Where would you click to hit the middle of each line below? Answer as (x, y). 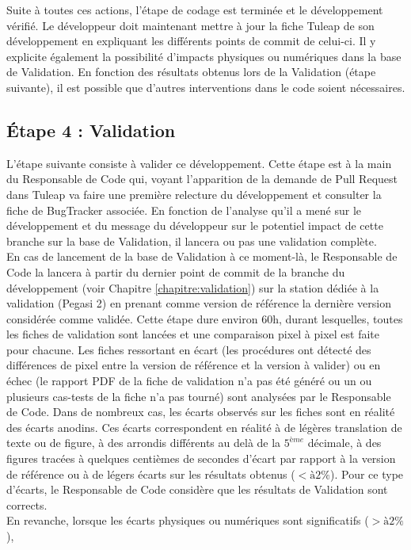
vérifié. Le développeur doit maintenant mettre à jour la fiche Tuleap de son (190, 25)
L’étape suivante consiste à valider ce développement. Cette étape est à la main (199, 163)
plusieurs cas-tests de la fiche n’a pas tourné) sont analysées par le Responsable (199, 396)
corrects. (27, 504)
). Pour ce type (367, 474)
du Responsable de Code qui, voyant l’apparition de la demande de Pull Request (202, 179)
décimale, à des (344, 443)
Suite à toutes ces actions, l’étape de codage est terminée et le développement (195, 10)
